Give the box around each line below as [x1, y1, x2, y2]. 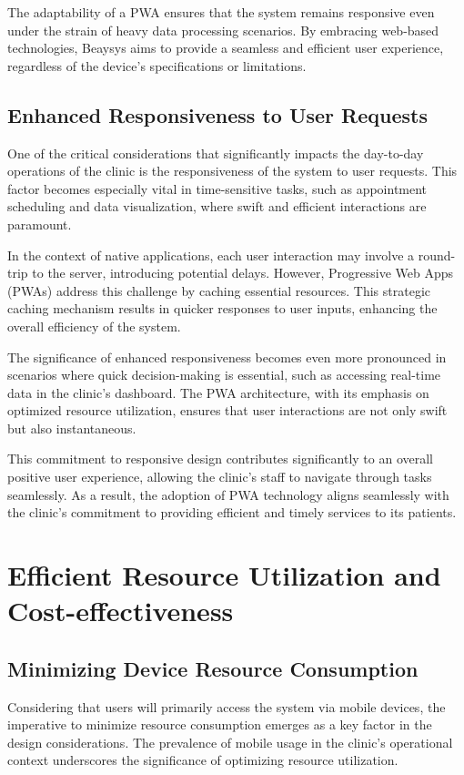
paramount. [7, 214, 72, 233]
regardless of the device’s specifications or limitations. [7, 56, 307, 75]
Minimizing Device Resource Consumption [7, 654, 419, 682]
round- [418, 245, 456, 264]
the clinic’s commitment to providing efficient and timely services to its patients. [7, 503, 457, 522]
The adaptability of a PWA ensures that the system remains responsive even [7, 3, 435, 21]
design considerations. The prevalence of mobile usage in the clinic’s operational [7, 732, 453, 751]
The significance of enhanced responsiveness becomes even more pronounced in [7, 347, 447, 366]
